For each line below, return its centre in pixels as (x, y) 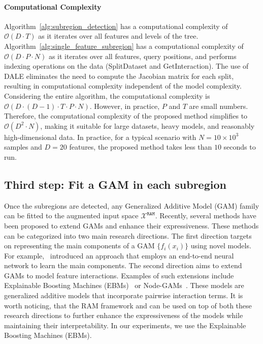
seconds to (240, 147)
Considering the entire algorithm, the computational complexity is (107, 95)
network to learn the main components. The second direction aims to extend (123, 265)
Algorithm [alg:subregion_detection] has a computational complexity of (116, 26)
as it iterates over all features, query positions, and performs (142, 56)
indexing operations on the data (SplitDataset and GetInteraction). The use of (126, 66)
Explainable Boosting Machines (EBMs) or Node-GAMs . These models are (124, 285)
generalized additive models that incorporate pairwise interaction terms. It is (124, 295)
